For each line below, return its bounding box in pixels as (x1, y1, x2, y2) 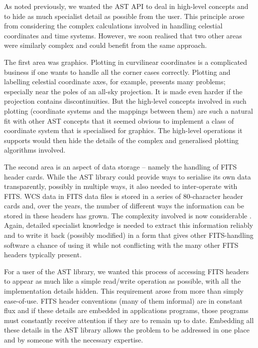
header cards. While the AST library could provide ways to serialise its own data (4, 171, 251, 181)
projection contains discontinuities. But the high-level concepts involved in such (4, 96, 247, 106)
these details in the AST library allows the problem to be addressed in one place (4, 325, 250, 335)
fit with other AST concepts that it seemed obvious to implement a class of (4, 115, 234, 126)
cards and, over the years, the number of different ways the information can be (4, 200, 244, 211)
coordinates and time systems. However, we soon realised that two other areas (4, 30, 242, 40)
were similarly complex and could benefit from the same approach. (4, 40, 207, 50)
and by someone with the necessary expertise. (4, 335, 143, 345)
